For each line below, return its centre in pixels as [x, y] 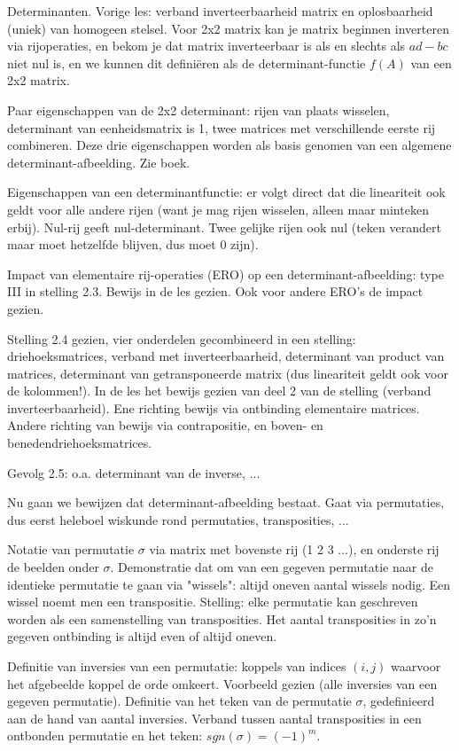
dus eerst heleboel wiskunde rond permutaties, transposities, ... [178, 519]
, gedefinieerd [399, 701]
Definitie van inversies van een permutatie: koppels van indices [177, 666]
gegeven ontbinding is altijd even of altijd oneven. [142, 636]
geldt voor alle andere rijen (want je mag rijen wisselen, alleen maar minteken [218, 209]
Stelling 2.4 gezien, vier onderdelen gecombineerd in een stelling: [182, 338]
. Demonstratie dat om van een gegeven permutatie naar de [272, 567]
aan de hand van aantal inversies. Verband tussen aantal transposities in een [214, 718]
